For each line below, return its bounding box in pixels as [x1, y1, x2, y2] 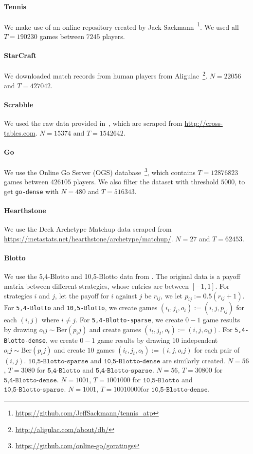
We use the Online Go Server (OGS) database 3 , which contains [4, 166, 196, 177]
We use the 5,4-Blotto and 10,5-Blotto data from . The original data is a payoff [4, 271, 240, 281]
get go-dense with [4, 186, 59, 196]
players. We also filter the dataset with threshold [73, 177, 219, 187]
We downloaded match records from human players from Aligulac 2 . [4, 69, 208, 81]
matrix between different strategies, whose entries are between [4, 280, 189, 291]
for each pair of [194, 344, 240, 355]
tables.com [4, 127, 36, 138]
